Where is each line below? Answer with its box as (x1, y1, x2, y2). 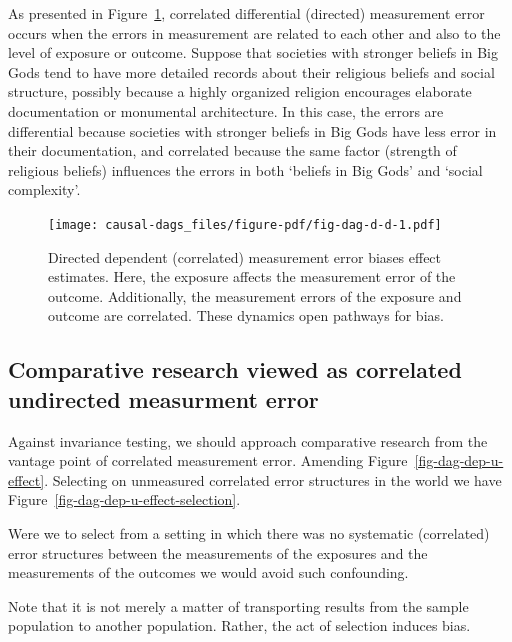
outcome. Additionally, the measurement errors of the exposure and (48, 285, 462, 306)
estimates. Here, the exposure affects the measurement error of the (48, 266, 456, 287)
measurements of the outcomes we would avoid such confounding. (8, 562, 409, 583)
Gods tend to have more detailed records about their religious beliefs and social (8, 61, 495, 82)
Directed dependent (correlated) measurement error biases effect (48, 246, 442, 267)
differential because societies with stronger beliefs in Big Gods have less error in (8, 120, 497, 141)
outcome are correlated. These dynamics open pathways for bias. (48, 305, 444, 326)
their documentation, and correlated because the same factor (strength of (8, 140, 457, 161)
